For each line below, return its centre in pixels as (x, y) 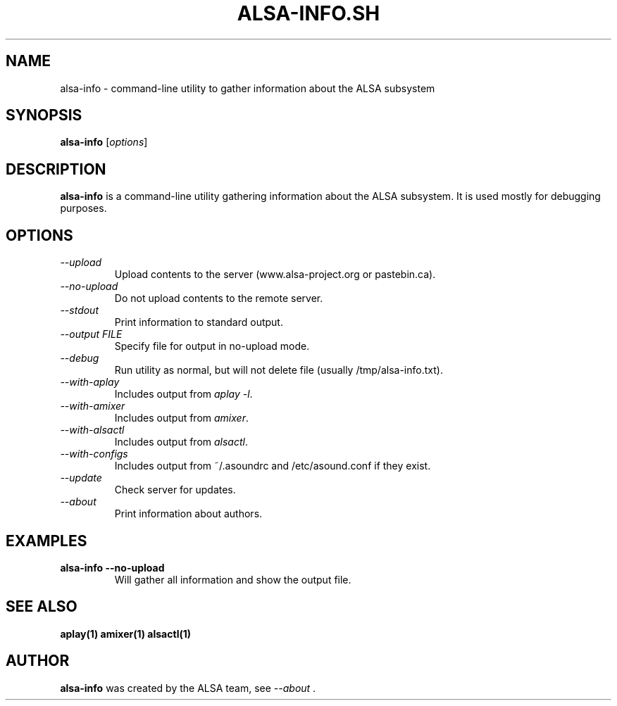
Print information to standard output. (199, 322)
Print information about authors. (188, 514)
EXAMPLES (46, 541)
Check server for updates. (175, 490)
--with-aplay (90, 382)
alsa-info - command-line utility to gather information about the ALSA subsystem (248, 88)
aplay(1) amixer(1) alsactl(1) (126, 633)
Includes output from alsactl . (181, 442)
